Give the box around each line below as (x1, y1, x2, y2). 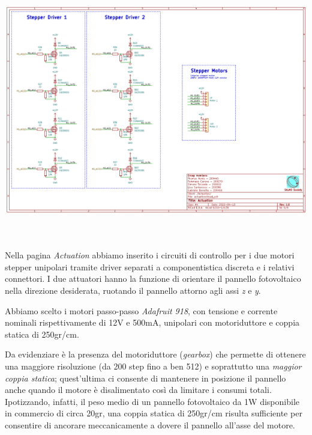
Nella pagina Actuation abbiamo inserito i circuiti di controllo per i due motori (5, 249, 295, 261)
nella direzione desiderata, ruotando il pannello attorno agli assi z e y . (5, 284, 261, 297)
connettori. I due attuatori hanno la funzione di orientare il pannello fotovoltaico (5, 272, 301, 285)
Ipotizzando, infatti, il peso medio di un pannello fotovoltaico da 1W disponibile (5, 395, 300, 407)
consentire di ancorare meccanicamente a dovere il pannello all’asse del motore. (5, 418, 295, 431)
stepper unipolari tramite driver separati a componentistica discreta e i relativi (5, 260, 295, 273)
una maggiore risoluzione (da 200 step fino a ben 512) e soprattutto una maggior (5, 360, 302, 372)
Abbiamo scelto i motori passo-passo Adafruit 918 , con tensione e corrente (5, 304, 278, 317)
